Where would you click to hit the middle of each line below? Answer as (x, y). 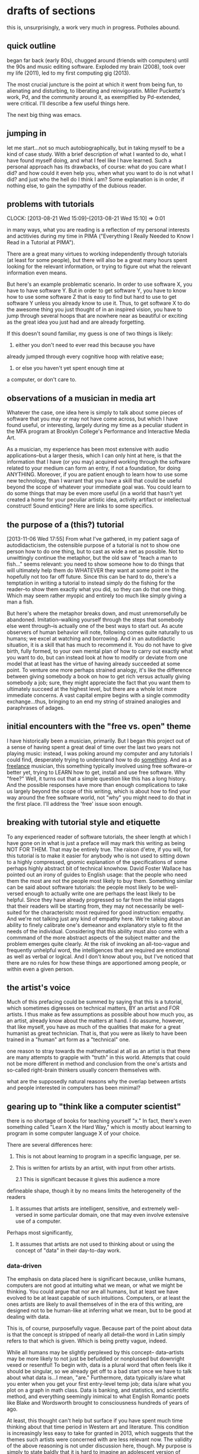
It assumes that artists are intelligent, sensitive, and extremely (91, 1209)
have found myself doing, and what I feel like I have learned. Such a (89, 160)
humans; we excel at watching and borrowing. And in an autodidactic (91, 638)
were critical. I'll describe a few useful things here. (68, 103)
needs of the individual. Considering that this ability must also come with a (97, 931)
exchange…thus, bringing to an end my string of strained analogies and (94, 702)
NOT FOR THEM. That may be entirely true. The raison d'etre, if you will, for (99, 849)
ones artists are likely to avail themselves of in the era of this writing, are (95, 1304)
